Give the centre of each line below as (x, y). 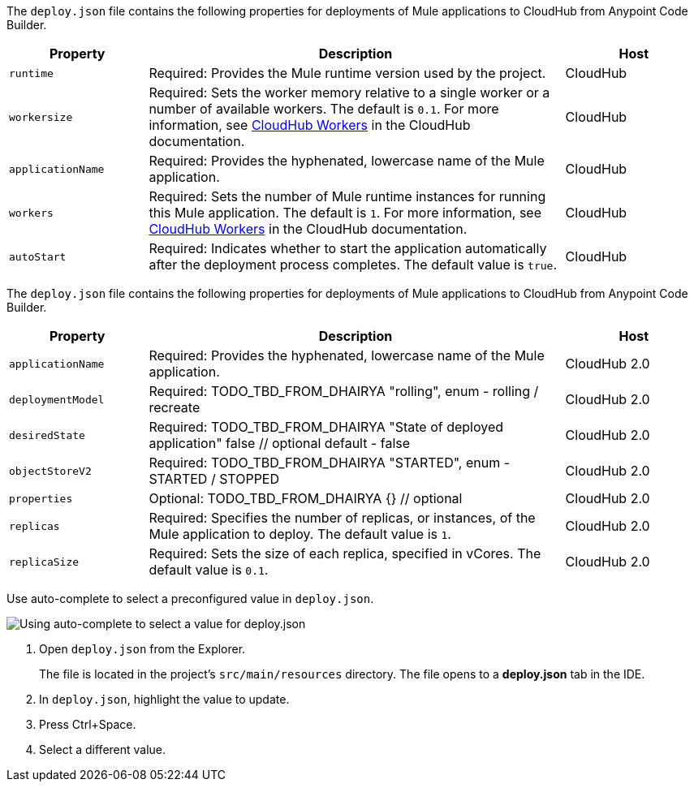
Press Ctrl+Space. (88, 724)
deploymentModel (57, 399)
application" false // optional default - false (280, 443)
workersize (41, 117)
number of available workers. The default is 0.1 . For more (324, 109)
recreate (175, 407)
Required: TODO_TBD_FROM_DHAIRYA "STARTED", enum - (330, 463)
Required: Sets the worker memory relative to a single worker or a (349, 93)
